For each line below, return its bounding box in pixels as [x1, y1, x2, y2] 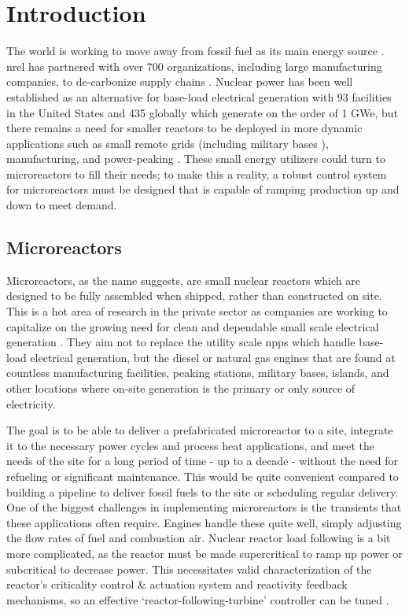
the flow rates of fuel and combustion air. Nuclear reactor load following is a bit [6, 530, 391, 546]
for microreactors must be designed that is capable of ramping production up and [6, 181, 400, 198]
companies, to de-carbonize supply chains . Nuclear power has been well [6, 73, 353, 90]
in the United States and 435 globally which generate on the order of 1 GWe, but [6, 104, 399, 120]
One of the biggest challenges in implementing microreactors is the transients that [6, 499, 402, 515]
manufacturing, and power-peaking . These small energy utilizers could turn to [6, 150, 385, 167]
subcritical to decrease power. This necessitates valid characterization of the [6, 560, 372, 577]
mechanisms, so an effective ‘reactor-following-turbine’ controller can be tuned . [6, 591, 389, 607]
